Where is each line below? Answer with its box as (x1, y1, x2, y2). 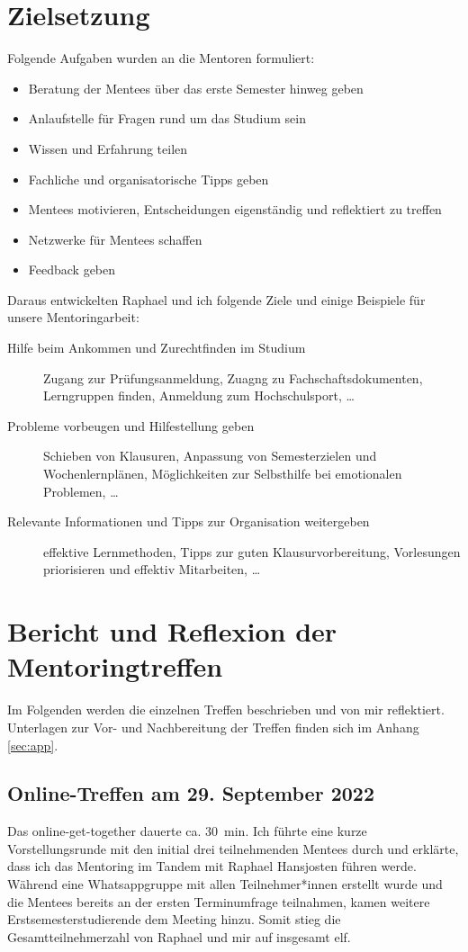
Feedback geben (28, 260, 116, 279)
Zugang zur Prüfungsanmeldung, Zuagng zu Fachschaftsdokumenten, (43, 368, 423, 387)
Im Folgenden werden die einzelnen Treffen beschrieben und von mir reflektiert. (7, 700, 445, 719)
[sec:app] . (7, 735, 58, 754)
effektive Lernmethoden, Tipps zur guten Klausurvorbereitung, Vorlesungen (43, 542, 461, 561)
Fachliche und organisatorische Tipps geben (28, 169, 269, 188)
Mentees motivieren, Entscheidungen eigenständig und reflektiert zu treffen (28, 200, 442, 219)
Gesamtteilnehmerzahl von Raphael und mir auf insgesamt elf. (7, 927, 351, 946)
